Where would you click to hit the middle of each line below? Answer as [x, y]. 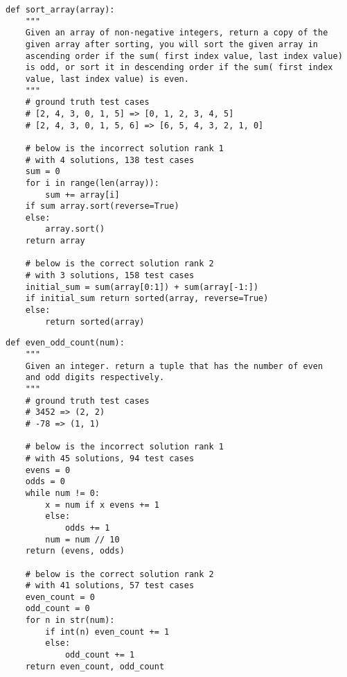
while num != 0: [63, 493]
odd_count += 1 [100, 655]
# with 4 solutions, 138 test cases [110, 160]
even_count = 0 [60, 597]
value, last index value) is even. [107, 79]
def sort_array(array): [60, 10]
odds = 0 [45, 482]
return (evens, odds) [75, 551]
